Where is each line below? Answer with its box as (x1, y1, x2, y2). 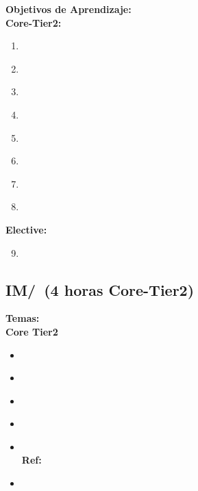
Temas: (5, 311, 40, 325)
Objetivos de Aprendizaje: (5, 2, 132, 16)
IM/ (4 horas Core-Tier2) (5, 279, 195, 300)
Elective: (5, 222, 47, 236)
